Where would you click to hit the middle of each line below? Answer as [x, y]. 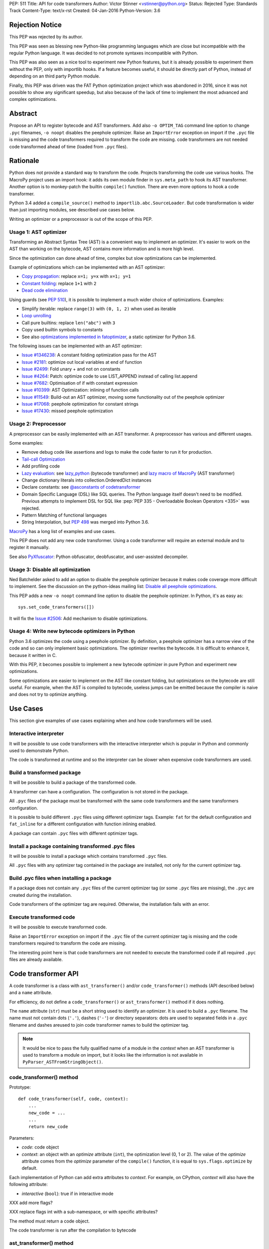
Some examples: [26, 443]
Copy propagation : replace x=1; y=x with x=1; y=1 [76, 276]
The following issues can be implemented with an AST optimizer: [76, 346]
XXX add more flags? [31, 1203]
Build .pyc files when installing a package [60, 878]
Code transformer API [44, 973]
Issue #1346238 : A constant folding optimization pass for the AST [89, 355]
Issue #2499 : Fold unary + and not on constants [71, 369]
